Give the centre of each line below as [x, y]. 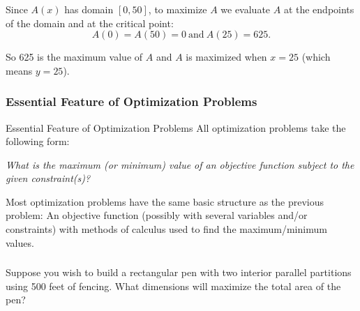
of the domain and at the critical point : [90, 23]
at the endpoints [319, 9]
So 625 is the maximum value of [74, 57]
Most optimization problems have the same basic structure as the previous [165, 201]
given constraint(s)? [48, 178]
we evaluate [246, 9]
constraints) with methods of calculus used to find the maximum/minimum [166, 229]
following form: [38, 141]
